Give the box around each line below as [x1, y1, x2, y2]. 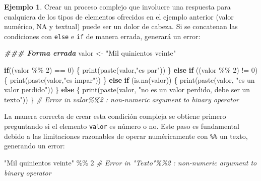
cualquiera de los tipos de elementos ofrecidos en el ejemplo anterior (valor [4, 11, 234, 22]
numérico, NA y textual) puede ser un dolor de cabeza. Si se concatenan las [4, 21, 238, 32]
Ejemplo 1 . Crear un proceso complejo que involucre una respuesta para [4, 2, 231, 12]
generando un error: [4, 140, 65, 151]
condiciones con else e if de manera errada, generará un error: [4, 31, 201, 41]
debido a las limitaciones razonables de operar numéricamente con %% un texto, [4, 130, 248, 141]
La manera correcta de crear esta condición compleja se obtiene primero [4, 111, 226, 121]
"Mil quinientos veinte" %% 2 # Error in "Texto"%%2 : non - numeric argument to [4, 157, 257, 167]
